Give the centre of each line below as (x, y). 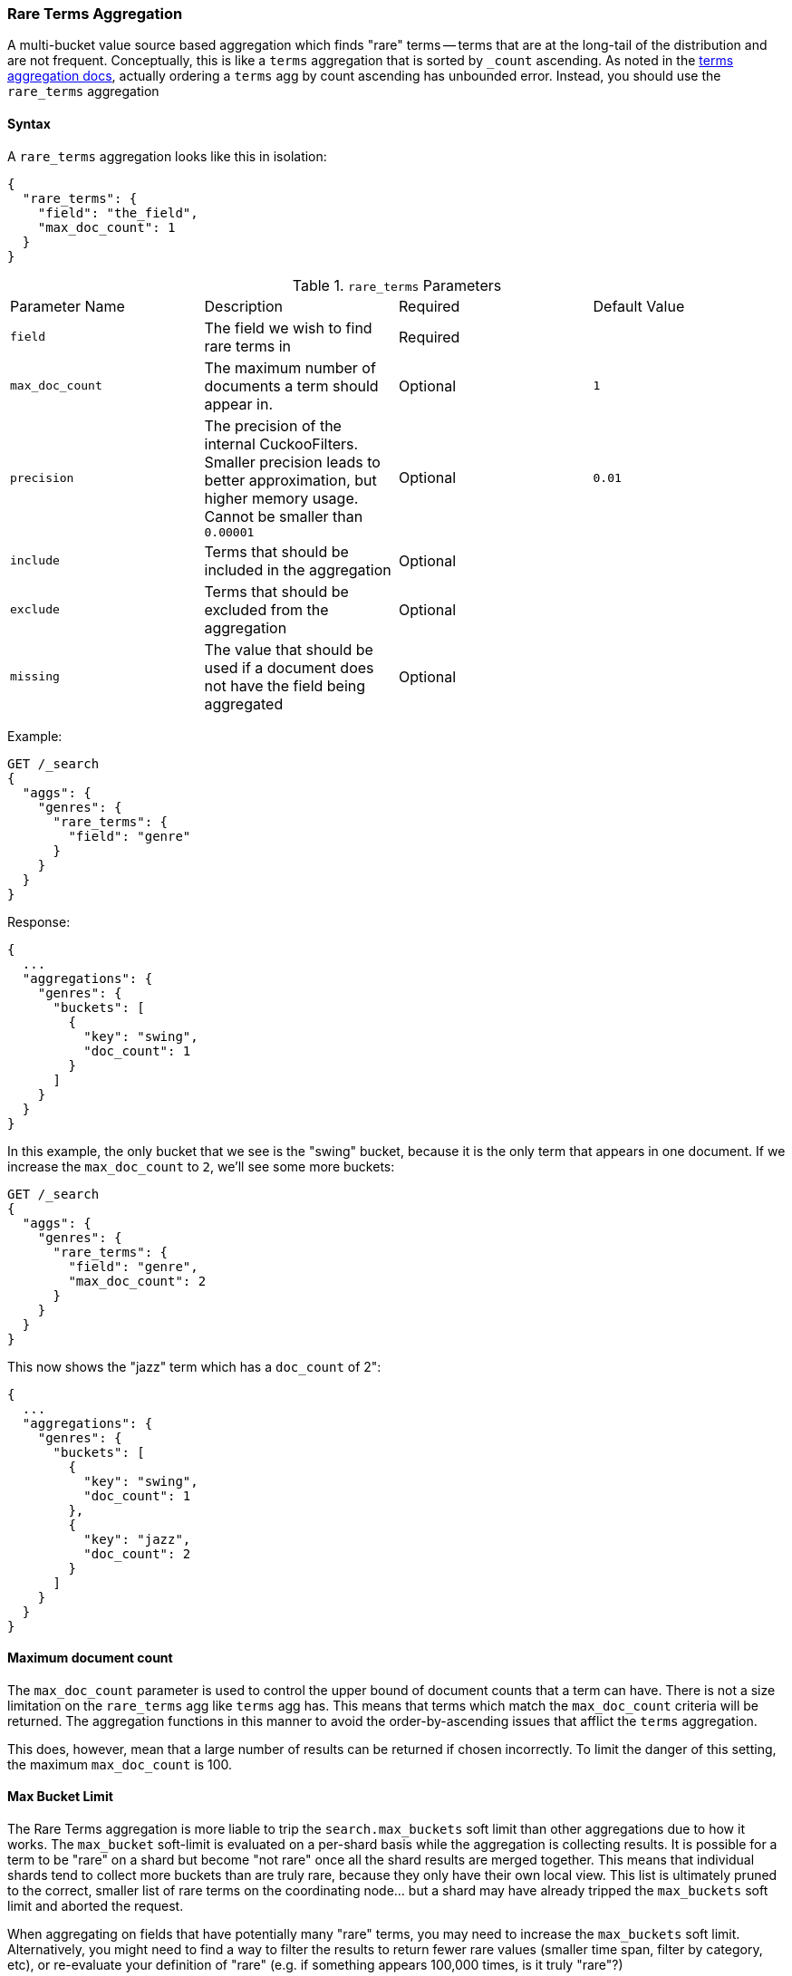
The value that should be (289, 649)
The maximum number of (290, 367)
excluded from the (266, 609)
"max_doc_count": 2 (137, 1281)
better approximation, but (290, 480)
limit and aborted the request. (96, 1906)
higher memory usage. (281, 498)
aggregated (244, 704)
